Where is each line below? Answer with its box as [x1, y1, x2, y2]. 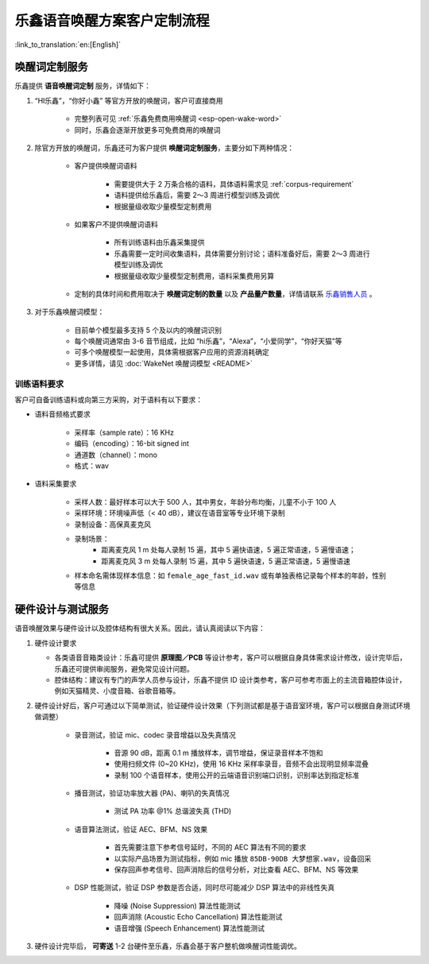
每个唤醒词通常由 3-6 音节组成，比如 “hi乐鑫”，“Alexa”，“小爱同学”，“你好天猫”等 [74, 336, 342, 346]
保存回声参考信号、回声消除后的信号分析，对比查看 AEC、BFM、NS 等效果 [114, 865, 359, 874]
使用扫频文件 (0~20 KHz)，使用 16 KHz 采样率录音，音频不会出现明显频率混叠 [114, 759, 369, 768]
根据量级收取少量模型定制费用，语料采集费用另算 [114, 271, 274, 281]
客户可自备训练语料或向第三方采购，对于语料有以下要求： [14, 395, 203, 405]
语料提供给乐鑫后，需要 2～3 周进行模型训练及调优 [114, 191, 280, 200]
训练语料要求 [14, 378, 64, 389]
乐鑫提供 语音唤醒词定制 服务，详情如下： [14, 81, 151, 91]
